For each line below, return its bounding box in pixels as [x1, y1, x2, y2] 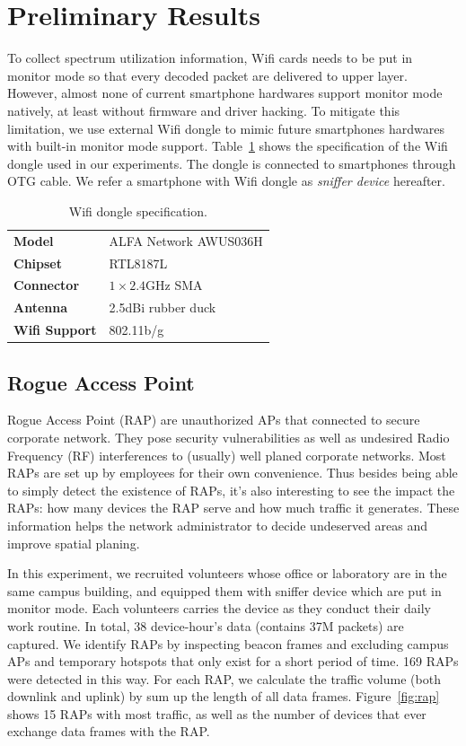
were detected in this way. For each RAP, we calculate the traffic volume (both [7, 669, 441, 688]
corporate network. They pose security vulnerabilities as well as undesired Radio [7, 427, 450, 446]
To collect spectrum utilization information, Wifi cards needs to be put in [7, 48, 413, 67]
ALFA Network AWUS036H [109, 231, 263, 250]
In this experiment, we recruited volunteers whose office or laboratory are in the [7, 564, 447, 583]
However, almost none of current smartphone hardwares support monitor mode [7, 83, 443, 102]
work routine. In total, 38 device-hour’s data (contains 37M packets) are [7, 616, 404, 635]
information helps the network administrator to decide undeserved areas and [7, 515, 428, 534]
